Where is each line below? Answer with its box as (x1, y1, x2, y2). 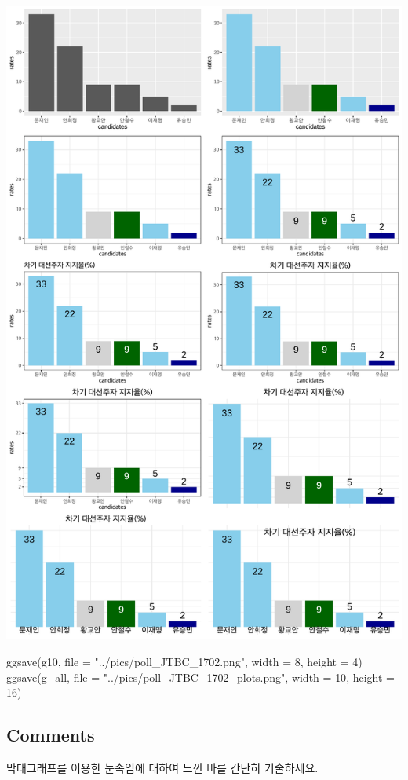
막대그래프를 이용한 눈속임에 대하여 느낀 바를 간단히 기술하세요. (6, 759, 319, 775)
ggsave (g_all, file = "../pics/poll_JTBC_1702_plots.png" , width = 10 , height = (6, 668, 395, 685)
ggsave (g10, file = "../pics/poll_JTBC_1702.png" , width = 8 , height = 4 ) (6, 653, 362, 669)
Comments (6, 723, 95, 747)
